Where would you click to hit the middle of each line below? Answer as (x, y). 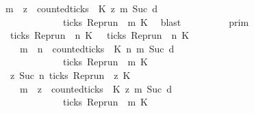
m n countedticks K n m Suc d (97, 48)
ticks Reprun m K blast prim (156, 21)
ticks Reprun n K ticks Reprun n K (100, 35)
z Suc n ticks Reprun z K (70, 75)
